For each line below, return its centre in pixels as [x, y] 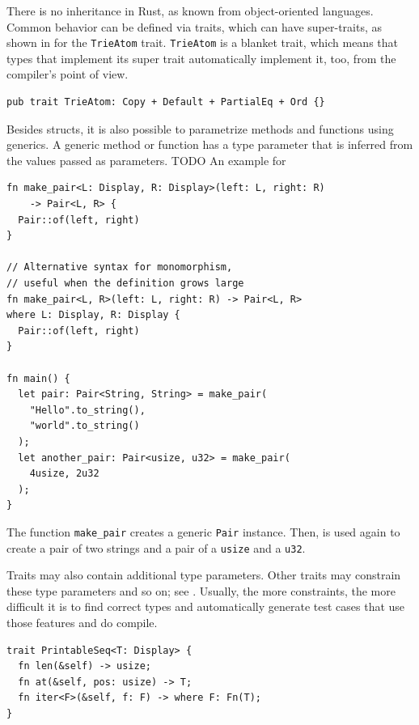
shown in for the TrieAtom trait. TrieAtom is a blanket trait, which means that [202, 42]
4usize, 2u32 [64, 474]
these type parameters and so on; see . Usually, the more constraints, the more [201, 590]
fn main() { [38, 378]
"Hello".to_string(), [87, 410]
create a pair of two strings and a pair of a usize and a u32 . [156, 547]
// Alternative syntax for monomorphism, [120, 267]
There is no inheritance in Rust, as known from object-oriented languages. [190, 11]
